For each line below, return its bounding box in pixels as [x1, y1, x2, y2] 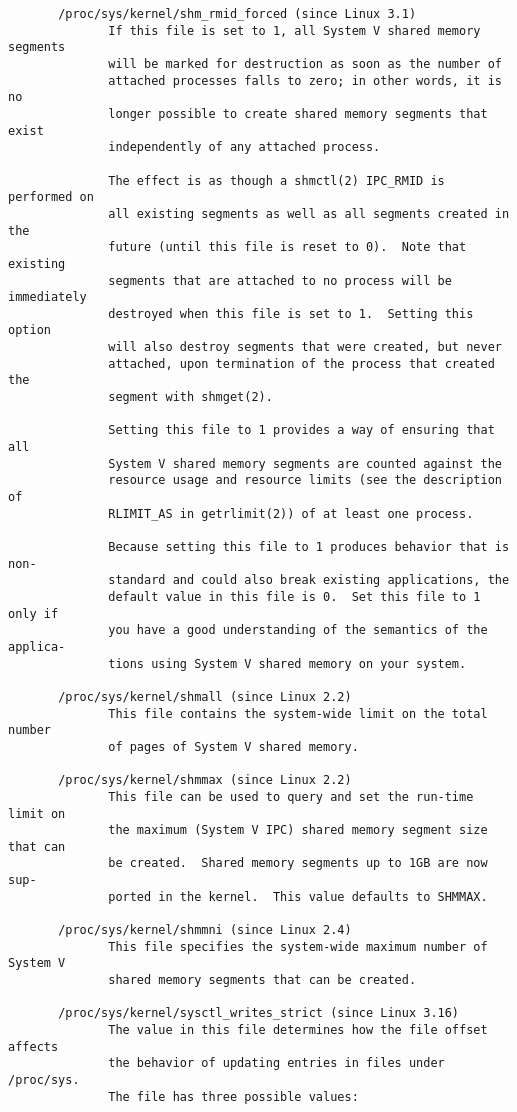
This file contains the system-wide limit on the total [108, 706, 488, 721]
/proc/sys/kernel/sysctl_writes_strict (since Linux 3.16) [58, 1006, 460, 1021]
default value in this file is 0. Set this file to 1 [108, 589, 481, 604]
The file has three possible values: [108, 1089, 359, 1104]
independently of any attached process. [108, 140, 381, 155]
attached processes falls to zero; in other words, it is [108, 73, 502, 88]
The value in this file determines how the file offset [108, 1023, 488, 1038]
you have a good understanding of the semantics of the [108, 623, 488, 638]
